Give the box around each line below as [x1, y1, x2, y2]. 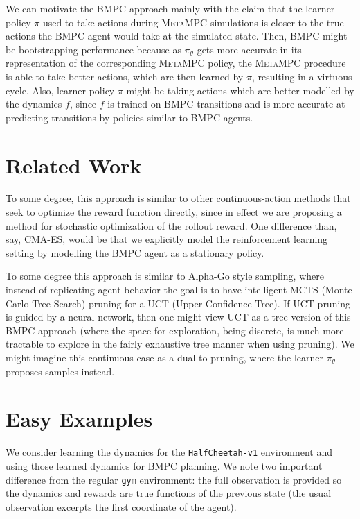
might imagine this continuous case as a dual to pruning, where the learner [6, 350, 323, 364]
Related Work [6, 151, 142, 179]
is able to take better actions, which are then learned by [6, 69, 244, 83]
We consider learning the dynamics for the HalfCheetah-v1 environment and [6, 445, 332, 459]
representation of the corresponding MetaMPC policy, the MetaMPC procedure [6, 56, 346, 70]
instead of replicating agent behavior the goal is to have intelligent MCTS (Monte [6, 282, 352, 297]
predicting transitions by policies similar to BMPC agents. [6, 110, 253, 124]
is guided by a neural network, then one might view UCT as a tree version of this [6, 309, 351, 324]
